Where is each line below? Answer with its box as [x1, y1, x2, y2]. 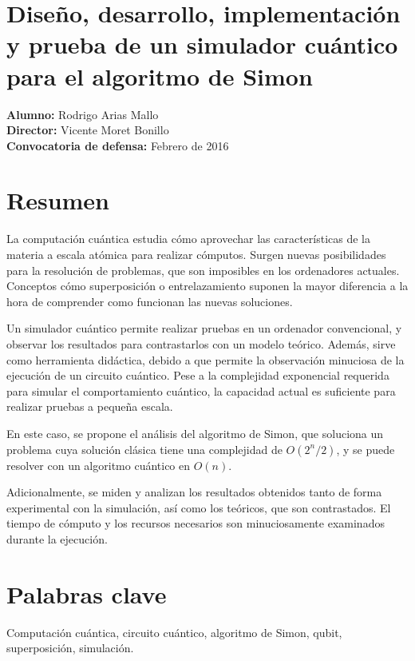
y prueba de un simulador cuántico [6, 28, 398, 61]
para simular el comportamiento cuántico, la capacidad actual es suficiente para [6, 382, 396, 399]
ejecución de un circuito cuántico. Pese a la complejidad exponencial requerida [6, 367, 389, 384]
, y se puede [336, 440, 395, 457]
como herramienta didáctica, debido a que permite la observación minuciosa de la [6, 351, 405, 368]
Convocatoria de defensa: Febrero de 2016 [6, 137, 229, 153]
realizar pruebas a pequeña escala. [6, 398, 173, 415]
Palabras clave [6, 577, 167, 610]
